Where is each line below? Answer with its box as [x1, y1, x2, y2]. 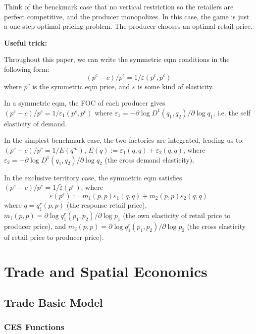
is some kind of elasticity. [138, 81, 214, 91]
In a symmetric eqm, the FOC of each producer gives [4, 98, 165, 108]
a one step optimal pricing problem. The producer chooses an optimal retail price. [4, 21, 253, 31]
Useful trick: [4, 37, 47, 48]
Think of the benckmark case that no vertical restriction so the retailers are [4, 1, 234, 11]
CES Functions [4, 321, 65, 333]
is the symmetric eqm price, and [32, 81, 130, 91]
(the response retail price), [66, 199, 147, 210]
